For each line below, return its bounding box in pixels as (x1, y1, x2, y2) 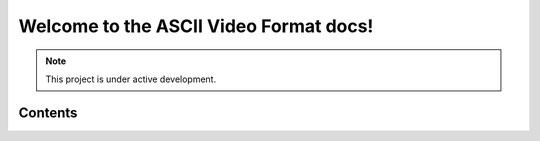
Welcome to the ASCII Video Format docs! (18, 15, 374, 37)
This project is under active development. (45, 73, 217, 85)
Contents (18, 104, 78, 121)
